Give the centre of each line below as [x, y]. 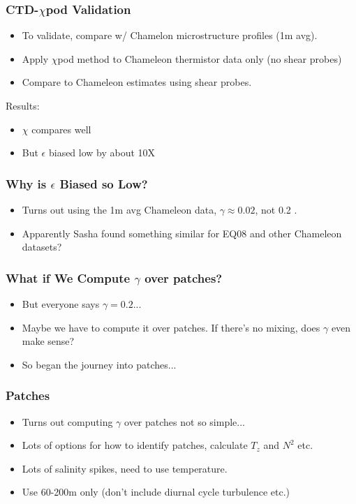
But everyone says [61, 304]
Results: [23, 105]
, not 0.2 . [276, 209]
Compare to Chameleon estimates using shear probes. [137, 82]
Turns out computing [67, 421]
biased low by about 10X [102, 153]
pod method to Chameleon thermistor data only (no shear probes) [200, 58]
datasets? [42, 247]
